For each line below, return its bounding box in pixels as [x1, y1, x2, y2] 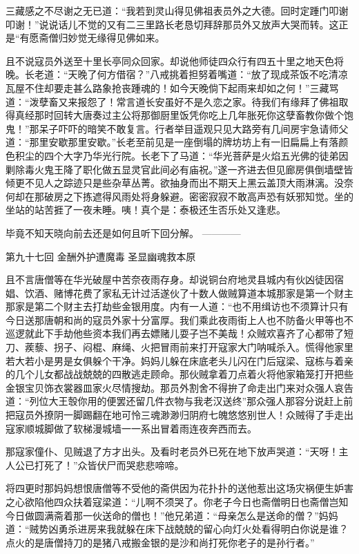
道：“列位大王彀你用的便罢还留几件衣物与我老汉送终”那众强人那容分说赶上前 [6, 394, 353, 408]
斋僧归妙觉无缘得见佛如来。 [39, 30, 165, 45]
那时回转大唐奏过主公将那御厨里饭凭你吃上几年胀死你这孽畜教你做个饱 [34, 108, 353, 122]
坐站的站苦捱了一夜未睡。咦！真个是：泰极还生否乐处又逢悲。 [6, 202, 286, 217]
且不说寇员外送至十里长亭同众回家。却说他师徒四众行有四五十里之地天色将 [6, 53, 344, 68]
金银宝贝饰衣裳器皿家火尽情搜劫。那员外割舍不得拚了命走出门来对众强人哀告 [6, 380, 353, 394]
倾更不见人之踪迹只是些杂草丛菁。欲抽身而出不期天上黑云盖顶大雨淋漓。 [6, 175, 334, 190]
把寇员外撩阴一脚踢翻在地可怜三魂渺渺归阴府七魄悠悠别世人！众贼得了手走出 [6, 408, 353, 422]
